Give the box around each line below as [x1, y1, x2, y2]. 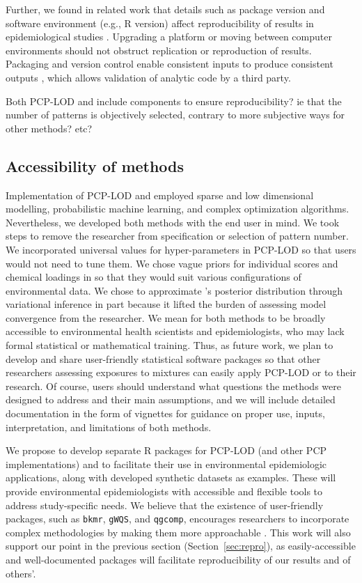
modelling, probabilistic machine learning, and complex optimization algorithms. [6, 201, 349, 216]
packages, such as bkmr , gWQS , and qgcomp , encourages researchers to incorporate [6, 511, 349, 526]
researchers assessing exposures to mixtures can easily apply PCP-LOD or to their [6, 365, 356, 380]
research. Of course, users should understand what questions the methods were [6, 378, 341, 393]
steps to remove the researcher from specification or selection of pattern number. [6, 228, 349, 243]
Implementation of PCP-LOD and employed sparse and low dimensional [6, 187, 314, 202]
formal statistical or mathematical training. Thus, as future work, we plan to [6, 338, 333, 352]
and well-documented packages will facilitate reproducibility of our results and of [6, 552, 351, 567]
